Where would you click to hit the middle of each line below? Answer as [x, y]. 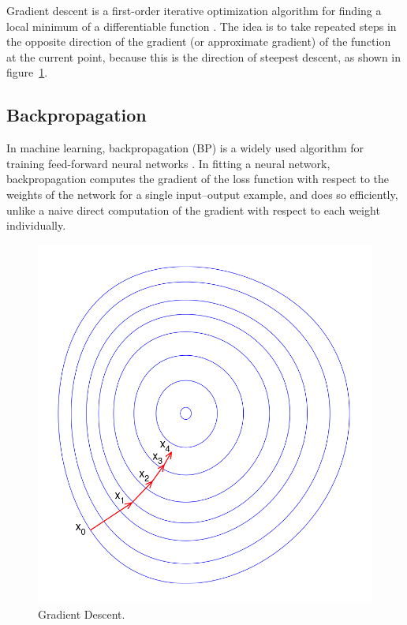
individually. [36, 225]
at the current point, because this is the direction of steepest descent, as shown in [204, 56]
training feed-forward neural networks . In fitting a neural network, [168, 163]
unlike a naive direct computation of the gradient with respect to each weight [193, 210]
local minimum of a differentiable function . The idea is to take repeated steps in [202, 26]
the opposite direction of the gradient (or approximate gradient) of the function [199, 41]
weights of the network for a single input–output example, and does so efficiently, [202, 194]
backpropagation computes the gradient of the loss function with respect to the [198, 179]
